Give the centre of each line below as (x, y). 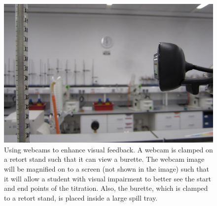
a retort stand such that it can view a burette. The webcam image (104, 159)
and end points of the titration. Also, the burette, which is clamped (106, 188)
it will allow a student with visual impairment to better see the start (108, 178)
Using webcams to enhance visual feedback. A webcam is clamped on (108, 149)
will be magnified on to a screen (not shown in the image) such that (107, 169)
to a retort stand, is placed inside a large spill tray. (81, 197)
